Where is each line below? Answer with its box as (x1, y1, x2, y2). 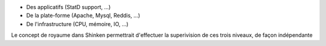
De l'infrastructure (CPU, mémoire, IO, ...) (26, 20, 129, 27)
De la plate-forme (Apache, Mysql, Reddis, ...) (26, 12, 140, 19)
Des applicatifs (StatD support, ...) (26, 4, 111, 10)
